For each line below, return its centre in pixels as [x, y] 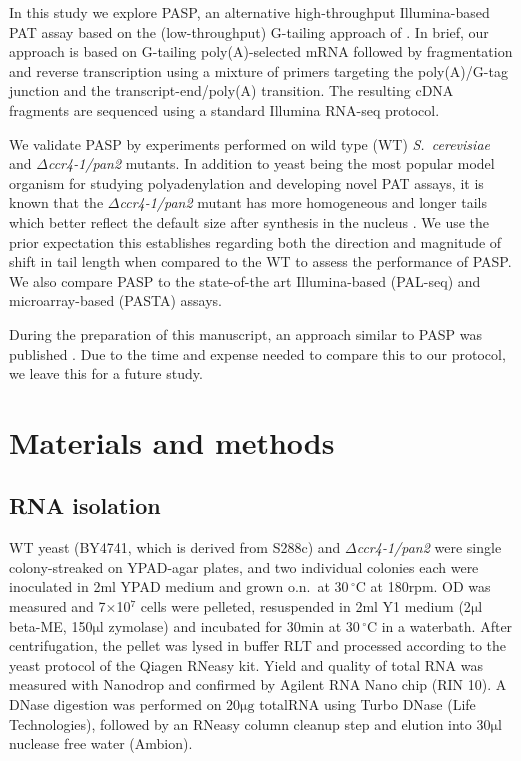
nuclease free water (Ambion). [101, 743]
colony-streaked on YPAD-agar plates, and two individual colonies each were [244, 566]
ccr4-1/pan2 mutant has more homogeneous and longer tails [303, 202]
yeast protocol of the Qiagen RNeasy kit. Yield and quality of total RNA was [246, 664]
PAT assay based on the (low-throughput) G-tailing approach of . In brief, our [249, 31]
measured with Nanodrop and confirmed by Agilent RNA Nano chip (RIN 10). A [258, 684]
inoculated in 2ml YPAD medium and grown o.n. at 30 [179, 586]
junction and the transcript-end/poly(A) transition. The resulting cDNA [231, 90]
